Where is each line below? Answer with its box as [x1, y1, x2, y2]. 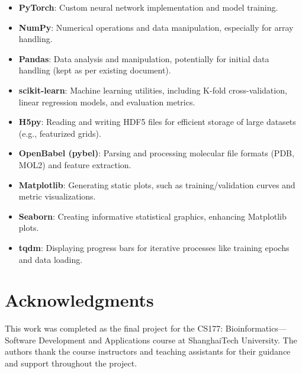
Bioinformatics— [225, 322, 287, 335]
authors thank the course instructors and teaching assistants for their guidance [5, 345, 291, 358]
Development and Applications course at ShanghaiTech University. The [38, 333, 297, 346]
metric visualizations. [18, 190, 96, 202]
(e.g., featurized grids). [18, 127, 101, 139]
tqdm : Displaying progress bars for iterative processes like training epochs [18, 241, 290, 253]
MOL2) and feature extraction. [18, 158, 131, 171]
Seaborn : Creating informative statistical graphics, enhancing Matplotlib [18, 210, 287, 222]
